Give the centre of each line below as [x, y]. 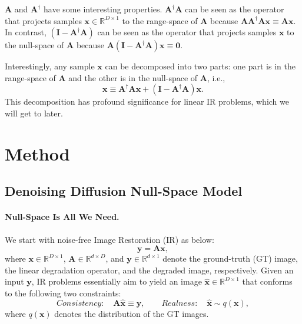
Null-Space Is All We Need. [62, 217]
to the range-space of [160, 20]
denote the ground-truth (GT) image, [230, 258]
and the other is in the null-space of [133, 77]
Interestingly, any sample [50, 66]
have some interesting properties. [103, 9]
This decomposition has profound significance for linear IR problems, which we [147, 101]
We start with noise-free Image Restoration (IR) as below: [109, 239]
